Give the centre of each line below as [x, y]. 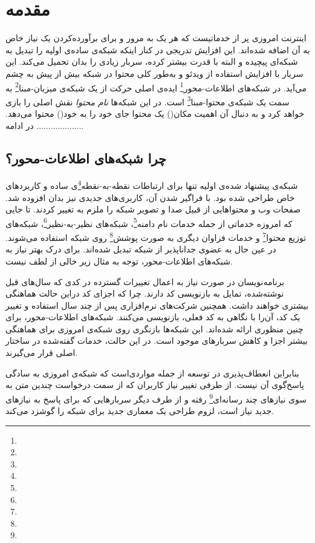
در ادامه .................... [45, 125]
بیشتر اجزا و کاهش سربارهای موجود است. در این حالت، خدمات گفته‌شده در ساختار [157, 341]
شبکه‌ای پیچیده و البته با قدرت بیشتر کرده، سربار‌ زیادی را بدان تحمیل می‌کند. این [152, 61]
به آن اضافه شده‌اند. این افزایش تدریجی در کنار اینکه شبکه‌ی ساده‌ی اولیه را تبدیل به [158, 49]
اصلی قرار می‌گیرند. [42, 353]
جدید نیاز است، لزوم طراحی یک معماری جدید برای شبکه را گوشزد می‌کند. [140, 411]
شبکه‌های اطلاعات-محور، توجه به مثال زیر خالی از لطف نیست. [119, 261]
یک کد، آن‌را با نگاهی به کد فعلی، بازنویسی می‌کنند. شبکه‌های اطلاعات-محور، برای [153, 317]
